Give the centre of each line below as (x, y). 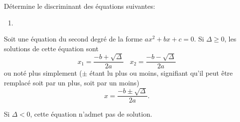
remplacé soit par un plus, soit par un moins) (72, 82)
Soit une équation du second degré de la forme (73, 39)
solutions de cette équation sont (51, 48)
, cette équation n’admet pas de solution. (91, 114)
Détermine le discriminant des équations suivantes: (80, 6)
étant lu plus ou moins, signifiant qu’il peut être (161, 73)
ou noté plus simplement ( (43, 73)
